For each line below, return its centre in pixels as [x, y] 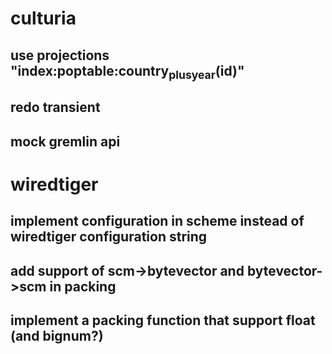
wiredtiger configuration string [109, 237]
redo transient [55, 107]
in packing [83, 286]
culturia [43, 18]
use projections [60, 55]
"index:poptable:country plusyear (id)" [127, 72]
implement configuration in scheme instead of [157, 221]
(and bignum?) [57, 335]
